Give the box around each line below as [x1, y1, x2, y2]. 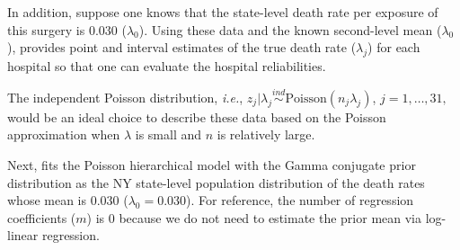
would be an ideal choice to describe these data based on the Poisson [7, 107, 386, 126]
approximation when [7, 125, 120, 144]
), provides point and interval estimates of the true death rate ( [7, 38, 357, 57]
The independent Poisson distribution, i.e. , [7, 87, 243, 106]
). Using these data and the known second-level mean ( [138, 20, 442, 39]
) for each [367, 38, 420, 57]
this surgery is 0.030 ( [7, 20, 127, 39]
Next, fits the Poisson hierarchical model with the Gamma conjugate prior [7, 155, 416, 174]
